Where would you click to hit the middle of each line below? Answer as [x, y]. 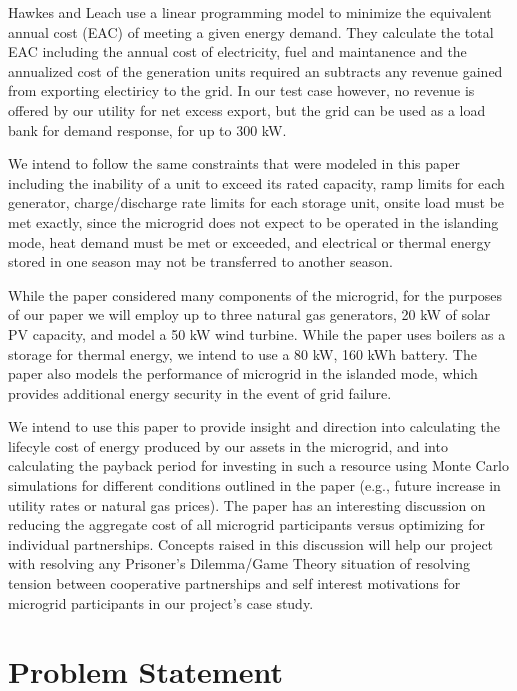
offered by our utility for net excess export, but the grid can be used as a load [247, 109]
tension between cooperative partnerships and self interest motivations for [234, 583]
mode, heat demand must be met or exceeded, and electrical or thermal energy [249, 241]
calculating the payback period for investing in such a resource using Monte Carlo [259, 465]
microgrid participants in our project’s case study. [161, 602]
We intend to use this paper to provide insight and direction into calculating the [254, 426]
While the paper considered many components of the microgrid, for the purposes [255, 294]
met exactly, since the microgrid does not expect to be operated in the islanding [253, 221]
